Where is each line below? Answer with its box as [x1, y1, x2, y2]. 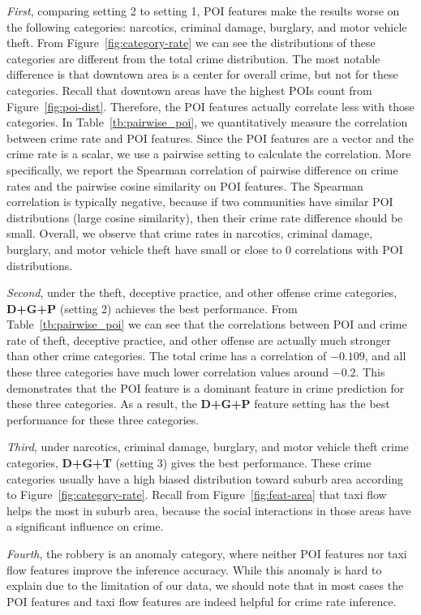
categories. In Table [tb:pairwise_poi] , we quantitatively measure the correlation [6, 114, 408, 131]
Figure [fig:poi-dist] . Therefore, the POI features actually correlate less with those [6, 97, 415, 114]
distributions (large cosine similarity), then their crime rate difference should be [6, 209, 403, 226]
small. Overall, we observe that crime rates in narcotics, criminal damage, [6, 225, 373, 242]
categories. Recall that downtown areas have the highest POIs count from [6, 81, 372, 98]
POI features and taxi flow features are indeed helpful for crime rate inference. [6, 592, 397, 609]
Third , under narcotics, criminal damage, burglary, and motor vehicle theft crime [6, 438, 409, 455]
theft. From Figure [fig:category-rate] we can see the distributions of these [6, 34, 376, 51]
